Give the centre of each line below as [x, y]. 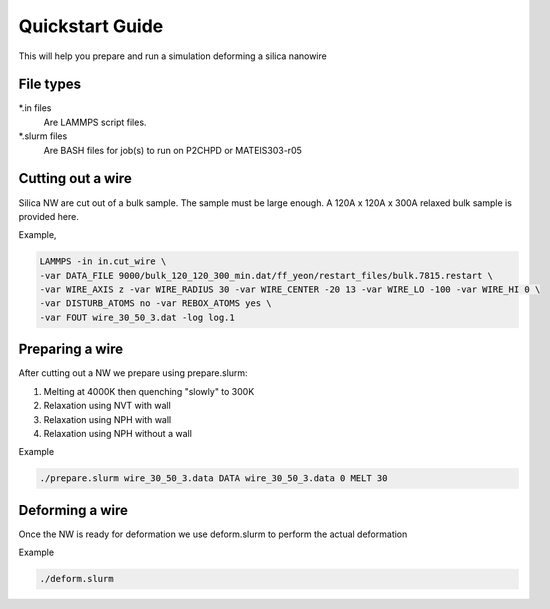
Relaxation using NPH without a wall [117, 433]
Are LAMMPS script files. [95, 122]
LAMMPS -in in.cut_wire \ [103, 261]
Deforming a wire [73, 510]
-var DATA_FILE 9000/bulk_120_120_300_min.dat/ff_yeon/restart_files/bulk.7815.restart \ [266, 275]
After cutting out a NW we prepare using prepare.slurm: [133, 373]
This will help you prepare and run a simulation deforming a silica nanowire [172, 56]
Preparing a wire [71, 349]
